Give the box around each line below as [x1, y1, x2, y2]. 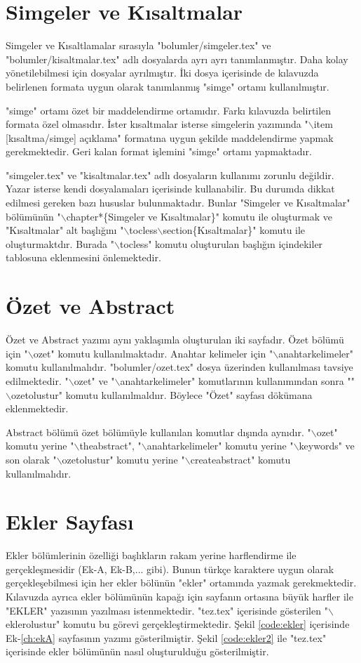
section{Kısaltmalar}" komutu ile [163, 223, 306, 237]
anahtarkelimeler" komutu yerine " [147, 438, 294, 453]
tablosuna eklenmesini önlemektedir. [6, 250, 161, 265]
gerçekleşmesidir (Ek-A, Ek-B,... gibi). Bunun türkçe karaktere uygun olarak [6, 561, 334, 576]
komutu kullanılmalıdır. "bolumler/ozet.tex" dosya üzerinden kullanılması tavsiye [6, 360, 353, 374]
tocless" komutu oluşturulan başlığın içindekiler [119, 236, 323, 251]
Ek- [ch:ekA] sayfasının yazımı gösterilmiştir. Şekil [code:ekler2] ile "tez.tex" [6, 630, 327, 645]
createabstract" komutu [190, 452, 291, 466]
